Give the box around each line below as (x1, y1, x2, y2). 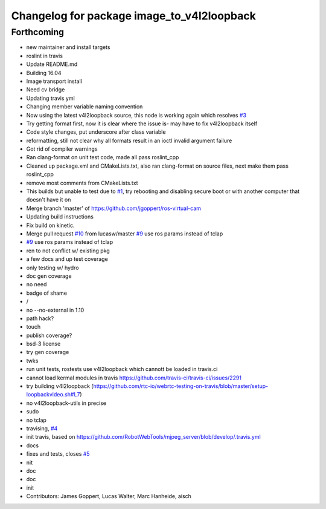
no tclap (26, 416, 46, 424)
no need (26, 281, 47, 288)
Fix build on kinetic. (26, 222, 75, 229)
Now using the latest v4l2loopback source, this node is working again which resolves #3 (26, 111, 247, 119)
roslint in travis (26, 52, 63, 59)
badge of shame (26, 289, 68, 297)
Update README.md (26, 61, 78, 68)
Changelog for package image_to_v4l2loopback (11, 9, 256, 22)
